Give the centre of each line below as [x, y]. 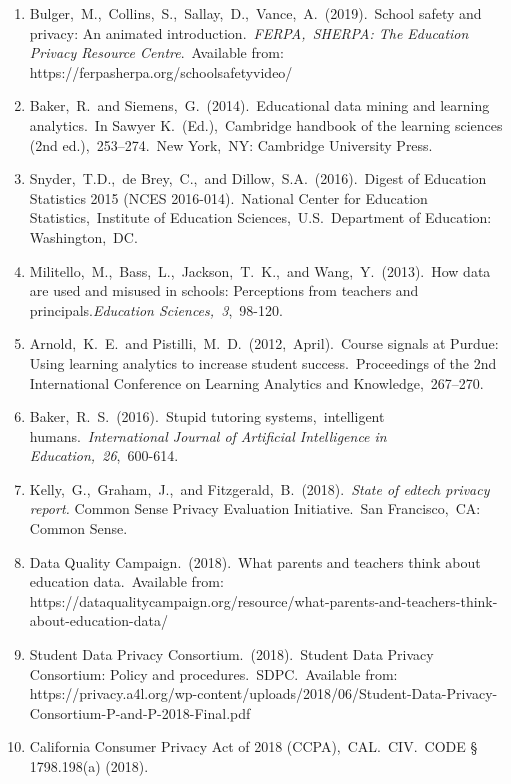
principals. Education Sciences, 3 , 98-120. [156, 309]
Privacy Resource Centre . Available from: [156, 52]
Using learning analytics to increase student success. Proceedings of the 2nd [263, 362]
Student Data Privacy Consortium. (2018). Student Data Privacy [231, 654]
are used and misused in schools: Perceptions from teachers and [224, 290]
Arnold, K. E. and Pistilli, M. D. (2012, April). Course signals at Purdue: [264, 343]
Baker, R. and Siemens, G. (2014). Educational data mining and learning [259, 105]
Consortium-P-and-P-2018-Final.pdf [140, 712]
